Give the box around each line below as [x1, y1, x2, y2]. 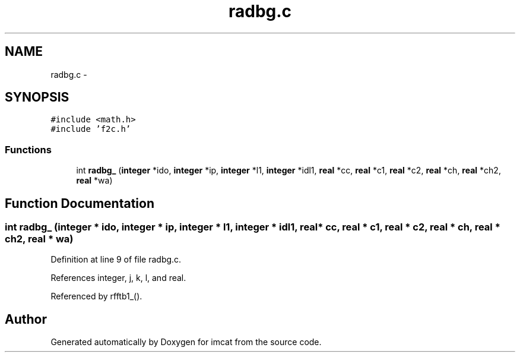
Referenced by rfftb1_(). [50, 291, 142, 302]
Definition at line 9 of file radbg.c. [50, 254, 182, 265]
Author [5, 311, 47, 327]
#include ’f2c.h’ [50, 124, 131, 134]
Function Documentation [5, 195, 154, 211]
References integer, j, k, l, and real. [50, 273, 186, 283]
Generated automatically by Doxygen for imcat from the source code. [50, 337, 322, 347]
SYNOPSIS [5, 90, 69, 105]
